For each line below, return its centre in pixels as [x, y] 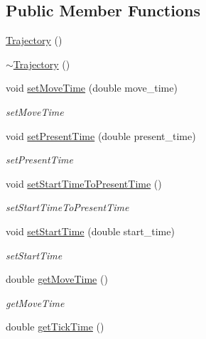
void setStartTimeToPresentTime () [84, 183]
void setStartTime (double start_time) [90, 231]
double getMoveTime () [57, 279]
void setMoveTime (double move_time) [92, 88]
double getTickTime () [55, 327]
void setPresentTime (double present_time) [101, 135]
